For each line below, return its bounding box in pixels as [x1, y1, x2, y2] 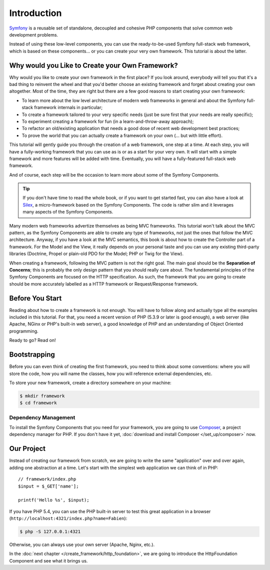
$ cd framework [19, 400, 57, 406]
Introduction [9, 7, 62, 18]
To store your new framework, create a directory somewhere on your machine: [9, 379, 172, 385]
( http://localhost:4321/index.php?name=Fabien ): [9, 515, 127, 521]
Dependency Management [9, 414, 75, 421]
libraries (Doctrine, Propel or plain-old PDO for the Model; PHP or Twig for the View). [9, 250, 184, 257]
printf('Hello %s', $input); [18, 497, 89, 503]
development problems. [9, 31, 58, 37]
